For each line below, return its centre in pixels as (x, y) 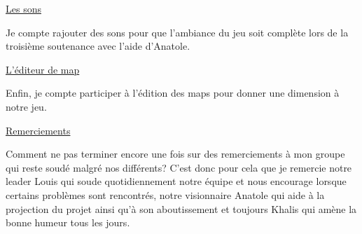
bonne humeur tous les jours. (68, 222)
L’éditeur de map (43, 69)
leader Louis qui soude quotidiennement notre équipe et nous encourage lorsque (176, 181)
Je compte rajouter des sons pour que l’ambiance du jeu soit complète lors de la (177, 32)
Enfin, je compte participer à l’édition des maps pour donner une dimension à (173, 93)
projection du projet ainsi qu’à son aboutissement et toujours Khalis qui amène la (181, 208)
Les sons (23, 8)
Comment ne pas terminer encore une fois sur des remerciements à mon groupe (175, 154)
